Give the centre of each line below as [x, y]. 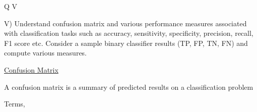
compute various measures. [46, 53]
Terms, [15, 104]
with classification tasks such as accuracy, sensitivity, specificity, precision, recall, [129, 33]
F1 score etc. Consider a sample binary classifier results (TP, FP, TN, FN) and [126, 43]
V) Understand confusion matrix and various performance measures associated [125, 23]
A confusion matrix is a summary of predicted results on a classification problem [129, 87]
